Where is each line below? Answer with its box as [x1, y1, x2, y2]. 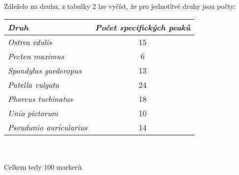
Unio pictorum [8, 107, 59, 119]
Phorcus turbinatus [8, 93, 73, 104]
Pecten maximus [8, 50, 64, 62]
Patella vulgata [8, 78, 60, 90]
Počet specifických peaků [95, 21, 190, 33]
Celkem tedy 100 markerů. [4, 161, 84, 172]
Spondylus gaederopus [8, 64, 82, 76]
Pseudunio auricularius [8, 121, 88, 133]
